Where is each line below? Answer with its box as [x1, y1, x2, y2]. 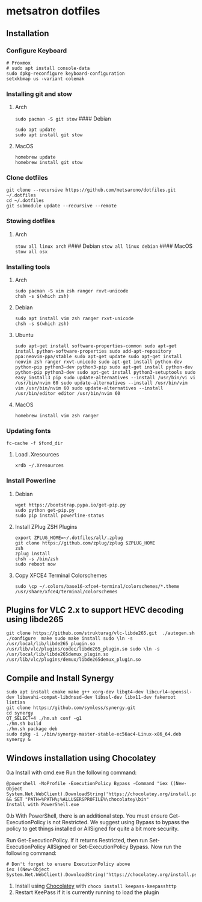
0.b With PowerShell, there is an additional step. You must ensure [6, 812, 168, 819]
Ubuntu [14, 332, 34, 339]
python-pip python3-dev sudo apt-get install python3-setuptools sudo [14, 370, 196, 376]
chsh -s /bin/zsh [14, 556, 59, 562]
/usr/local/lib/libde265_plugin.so [6, 641, 96, 647]
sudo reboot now [14, 561, 56, 567]
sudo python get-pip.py [14, 507, 75, 513]
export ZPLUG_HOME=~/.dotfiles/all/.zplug [14, 535, 123, 541]
